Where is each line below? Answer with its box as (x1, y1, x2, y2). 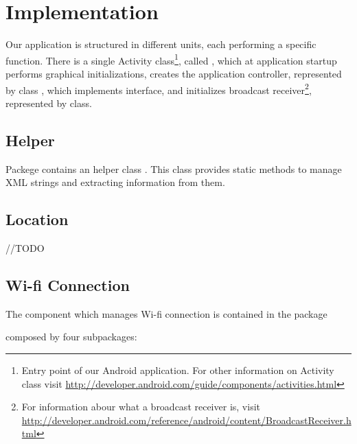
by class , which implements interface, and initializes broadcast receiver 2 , (5, 80, 312, 97)
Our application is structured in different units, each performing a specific (5, 37, 316, 51)
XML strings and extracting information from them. (5, 175, 225, 189)
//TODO (5, 241, 45, 255)
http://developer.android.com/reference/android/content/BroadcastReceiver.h (21, 412, 352, 427)
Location (5, 209, 69, 230)
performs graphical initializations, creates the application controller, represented (5, 66, 342, 80)
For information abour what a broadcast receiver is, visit (21, 399, 260, 414)
